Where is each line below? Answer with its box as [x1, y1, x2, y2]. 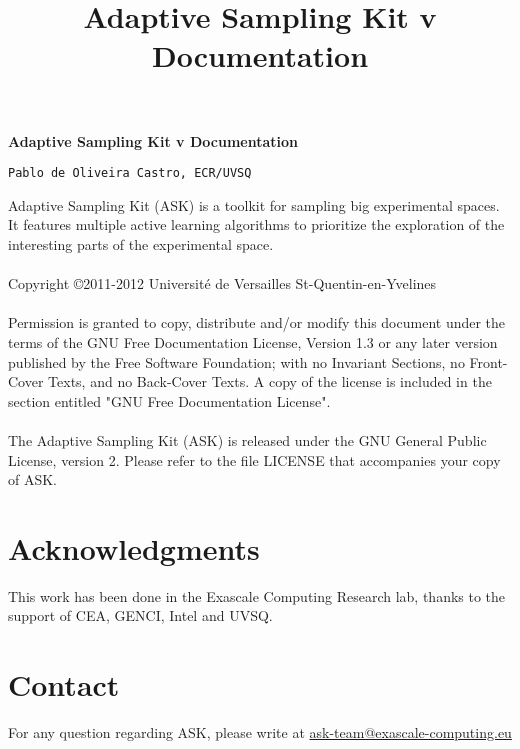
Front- [469, 351, 508, 372]
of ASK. [8, 469, 58, 490]
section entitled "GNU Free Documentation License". [8, 390, 331, 411]
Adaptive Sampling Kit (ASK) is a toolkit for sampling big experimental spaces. [8, 194, 500, 215]
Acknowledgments [8, 527, 260, 568]
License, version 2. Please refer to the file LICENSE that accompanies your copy [8, 449, 501, 470]
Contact [8, 664, 120, 705]
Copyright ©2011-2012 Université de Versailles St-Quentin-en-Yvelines [8, 273, 437, 294]
